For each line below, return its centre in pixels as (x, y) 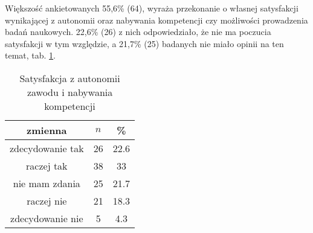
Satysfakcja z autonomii (70, 78)
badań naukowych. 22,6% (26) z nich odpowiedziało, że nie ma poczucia (138, 32)
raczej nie (47, 200)
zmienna (47, 130)
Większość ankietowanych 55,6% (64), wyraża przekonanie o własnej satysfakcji (152, 8)
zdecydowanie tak (47, 148)
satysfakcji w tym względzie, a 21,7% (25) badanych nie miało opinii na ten (144, 43)
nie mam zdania (47, 183)
